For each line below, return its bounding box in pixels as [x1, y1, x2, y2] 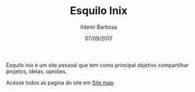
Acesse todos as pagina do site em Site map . [6, 79, 115, 86]
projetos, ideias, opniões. [6, 67, 68, 74]
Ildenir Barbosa [80, 23, 117, 30]
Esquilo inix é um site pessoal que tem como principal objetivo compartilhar [6, 62, 189, 69]
